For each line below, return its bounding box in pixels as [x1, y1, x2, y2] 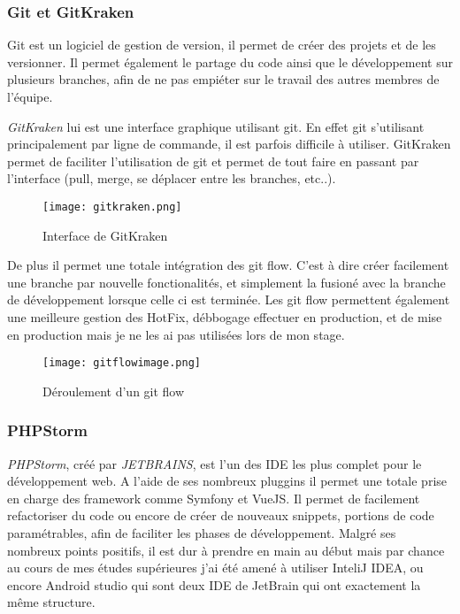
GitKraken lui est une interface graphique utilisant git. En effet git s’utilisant [7, 117, 425, 135]
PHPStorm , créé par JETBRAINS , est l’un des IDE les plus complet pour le [7, 454, 422, 472]
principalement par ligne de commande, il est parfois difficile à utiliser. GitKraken [7, 134, 451, 153]
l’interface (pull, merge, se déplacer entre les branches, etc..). [7, 169, 336, 188]
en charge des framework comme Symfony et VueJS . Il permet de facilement [7, 488, 420, 507]
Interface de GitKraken [42, 226, 168, 244]
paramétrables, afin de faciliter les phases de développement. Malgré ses [7, 524, 396, 542]
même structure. [7, 593, 96, 611]
